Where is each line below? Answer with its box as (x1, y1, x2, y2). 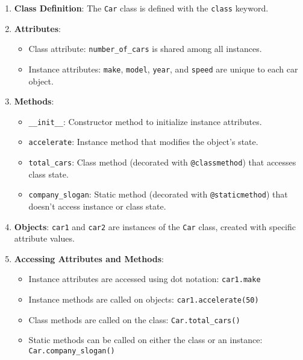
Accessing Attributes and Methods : (14, 252, 164, 265)
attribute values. (14, 232, 75, 245)
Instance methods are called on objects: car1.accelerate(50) (28, 293, 259, 306)
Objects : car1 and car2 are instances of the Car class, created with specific (14, 220, 296, 233)
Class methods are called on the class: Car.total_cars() (28, 313, 240, 326)
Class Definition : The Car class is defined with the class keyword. (14, 2, 269, 14)
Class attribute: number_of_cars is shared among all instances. (28, 42, 262, 55)
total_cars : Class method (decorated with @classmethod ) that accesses (28, 156, 296, 169)
